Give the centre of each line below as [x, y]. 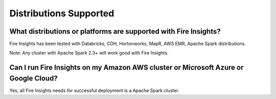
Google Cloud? [34, 78]
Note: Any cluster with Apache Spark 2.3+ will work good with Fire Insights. [89, 53]
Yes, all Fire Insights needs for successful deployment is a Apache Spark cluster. [94, 90]
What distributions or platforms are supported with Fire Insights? [115, 31]
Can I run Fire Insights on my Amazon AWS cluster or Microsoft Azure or [126, 68]
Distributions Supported [62, 13]
